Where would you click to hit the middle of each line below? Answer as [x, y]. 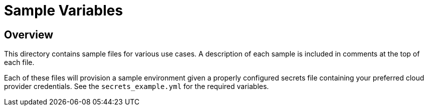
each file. [19, 62]
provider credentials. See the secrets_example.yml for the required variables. [137, 86]
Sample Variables [64, 10]
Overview [29, 34]
